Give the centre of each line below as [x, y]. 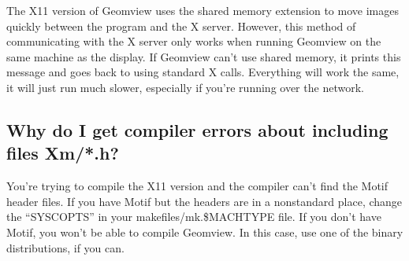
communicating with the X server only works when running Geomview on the [194, 41]
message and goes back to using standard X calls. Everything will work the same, [203, 72]
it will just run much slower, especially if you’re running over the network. [185, 87]
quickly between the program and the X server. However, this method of [181, 26]
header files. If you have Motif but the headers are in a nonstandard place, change [204, 201]
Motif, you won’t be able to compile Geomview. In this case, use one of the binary [205, 232]
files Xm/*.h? [63, 153]
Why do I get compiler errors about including [197, 129]
